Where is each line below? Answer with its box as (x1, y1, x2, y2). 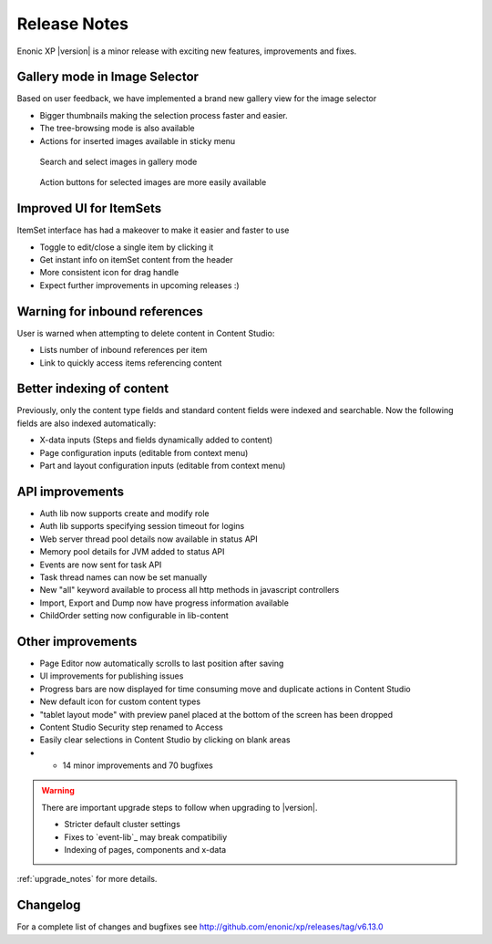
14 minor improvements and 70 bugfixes (62, 760, 213, 771)
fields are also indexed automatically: (16, 418, 157, 429)
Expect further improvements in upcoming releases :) (39, 279, 241, 291)
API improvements (16, 483, 125, 499)
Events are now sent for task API (39, 559, 162, 570)
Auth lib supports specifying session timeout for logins (39, 521, 245, 532)
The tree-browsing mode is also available (39, 123, 195, 134)
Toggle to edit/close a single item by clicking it (39, 242, 214, 253)
